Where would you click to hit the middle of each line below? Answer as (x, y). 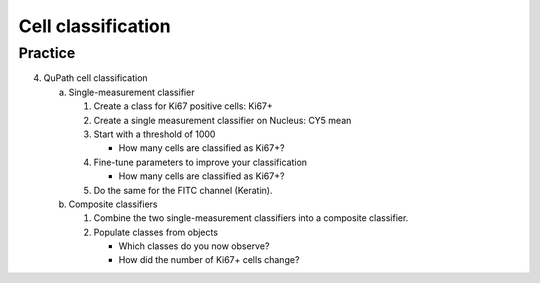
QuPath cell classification (96, 78)
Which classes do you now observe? (194, 246)
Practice (47, 53)
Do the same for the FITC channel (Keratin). (183, 190)
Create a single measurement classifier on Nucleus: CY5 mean (222, 120)
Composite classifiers (113, 204)
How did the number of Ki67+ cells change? (209, 260)
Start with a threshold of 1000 (154, 134)
